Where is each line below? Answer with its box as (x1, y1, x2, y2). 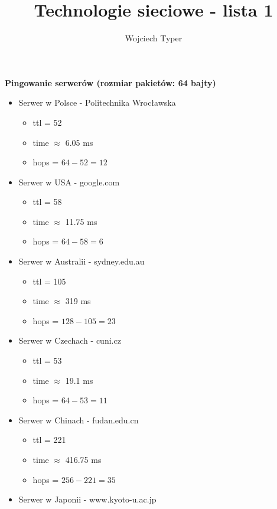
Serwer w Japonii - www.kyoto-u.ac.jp (18, 493, 157, 505)
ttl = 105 (32, 275, 66, 287)
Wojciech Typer (125, 32, 183, 44)
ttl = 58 (32, 195, 62, 208)
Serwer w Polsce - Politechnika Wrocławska (18, 96, 176, 109)
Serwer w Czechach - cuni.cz (18, 334, 121, 347)
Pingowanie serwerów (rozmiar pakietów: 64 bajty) (5, 76, 216, 89)
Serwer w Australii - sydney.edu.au (18, 255, 145, 267)
